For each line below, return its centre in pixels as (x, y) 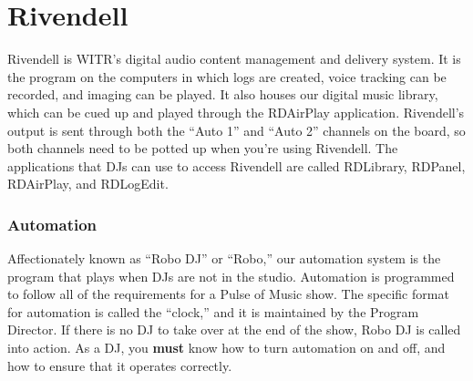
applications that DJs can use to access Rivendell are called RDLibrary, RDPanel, (236, 165)
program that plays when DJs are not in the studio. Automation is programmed (231, 276)
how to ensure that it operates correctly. (120, 365)
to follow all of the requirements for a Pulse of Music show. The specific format (228, 294)
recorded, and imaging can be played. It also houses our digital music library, (223, 94)
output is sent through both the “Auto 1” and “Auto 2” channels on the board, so (236, 130)
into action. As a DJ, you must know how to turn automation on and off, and (226, 348)
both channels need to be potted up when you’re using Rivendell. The (203, 148)
